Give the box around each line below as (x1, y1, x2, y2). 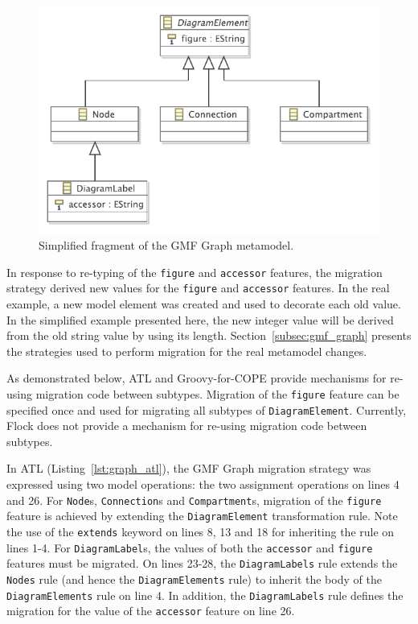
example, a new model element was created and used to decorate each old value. (6, 295, 401, 312)
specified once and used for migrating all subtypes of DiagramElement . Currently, (6, 401, 407, 418)
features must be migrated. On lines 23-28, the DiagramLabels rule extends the (6, 555, 398, 572)
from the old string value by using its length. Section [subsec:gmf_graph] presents (6, 327, 412, 344)
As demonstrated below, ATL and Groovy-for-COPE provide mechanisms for (6, 370, 387, 386)
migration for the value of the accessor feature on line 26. (6, 602, 295, 619)
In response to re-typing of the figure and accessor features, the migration (6, 263, 383, 280)
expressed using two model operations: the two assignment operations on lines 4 (6, 475, 400, 492)
